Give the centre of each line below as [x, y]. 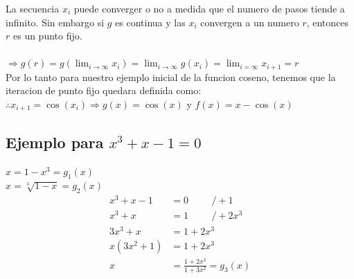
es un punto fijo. [47, 36]
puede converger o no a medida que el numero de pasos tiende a [209, 8]
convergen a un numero [250, 22]
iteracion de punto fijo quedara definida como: [104, 90]
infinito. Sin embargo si [55, 22]
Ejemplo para [55, 142]
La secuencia [33, 8]
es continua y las [150, 22]
